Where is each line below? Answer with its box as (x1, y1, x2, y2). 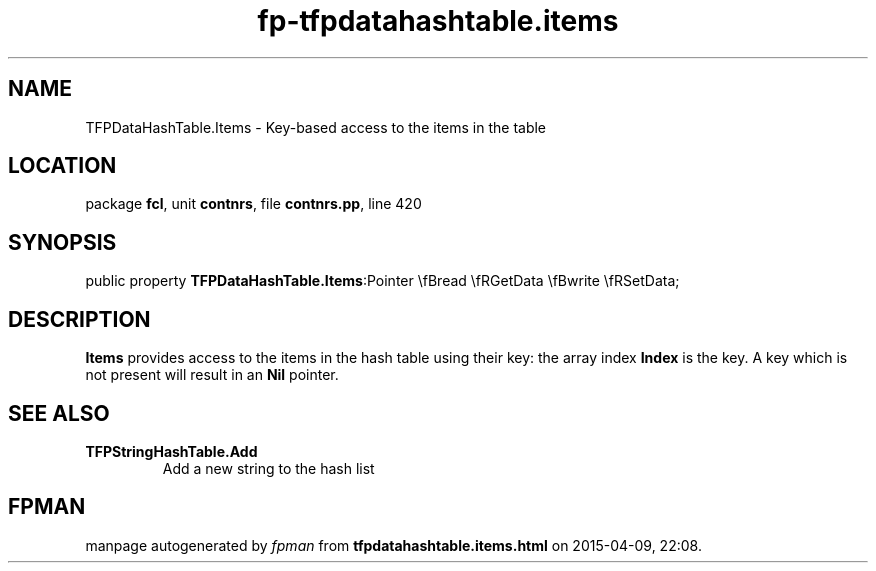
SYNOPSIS (8, 229, 117, 255)
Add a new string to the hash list (162, 459, 375, 477)
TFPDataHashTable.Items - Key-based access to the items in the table (85, 118, 547, 136)
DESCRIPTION (8, 306, 151, 332)
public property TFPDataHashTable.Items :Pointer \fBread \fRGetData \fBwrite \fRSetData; (85, 272, 680, 290)
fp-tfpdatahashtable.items (257, 4, 619, 38)
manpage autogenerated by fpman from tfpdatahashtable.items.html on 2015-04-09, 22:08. (85, 536, 702, 554)
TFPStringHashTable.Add (85, 442, 258, 460)
